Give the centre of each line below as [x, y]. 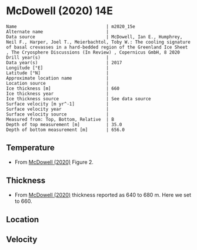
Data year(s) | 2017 [64, 63]
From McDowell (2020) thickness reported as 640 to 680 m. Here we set [103, 195]
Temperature [30, 148]
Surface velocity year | [58, 109]
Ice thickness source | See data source [79, 98]
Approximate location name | [58, 78]
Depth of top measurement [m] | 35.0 [64, 124]
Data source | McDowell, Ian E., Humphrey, [94, 37]
